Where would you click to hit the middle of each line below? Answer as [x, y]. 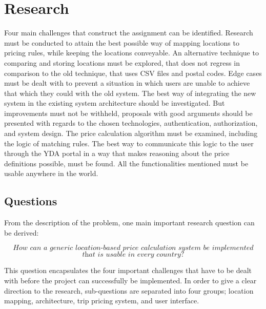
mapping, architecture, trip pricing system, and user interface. [102, 301]
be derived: [22, 232]
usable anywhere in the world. [51, 173]
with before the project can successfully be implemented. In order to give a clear [130, 281]
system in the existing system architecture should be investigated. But [115, 103]
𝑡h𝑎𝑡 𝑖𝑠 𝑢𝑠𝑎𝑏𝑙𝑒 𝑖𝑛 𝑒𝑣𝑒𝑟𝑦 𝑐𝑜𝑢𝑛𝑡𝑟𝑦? [133, 255]
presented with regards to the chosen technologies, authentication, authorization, [131, 123]
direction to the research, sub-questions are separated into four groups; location [129, 290]
